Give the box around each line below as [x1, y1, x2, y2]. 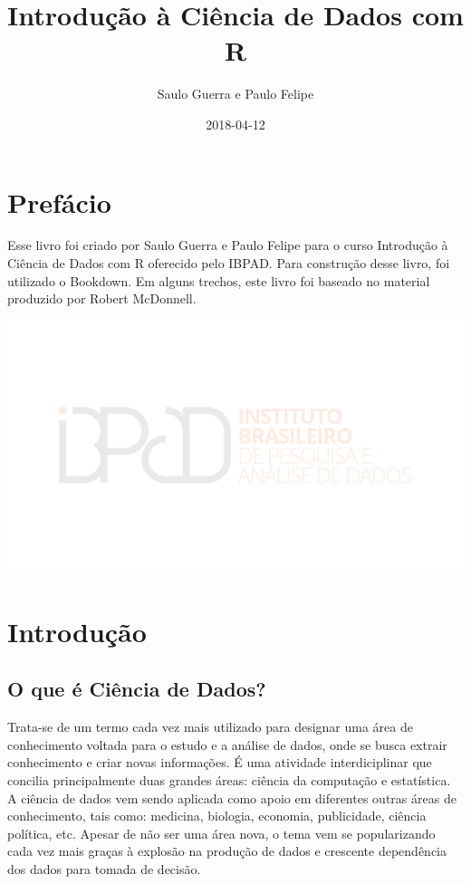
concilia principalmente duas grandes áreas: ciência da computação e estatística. [7, 771, 451, 790]
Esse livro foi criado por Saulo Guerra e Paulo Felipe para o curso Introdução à [7, 235, 448, 255]
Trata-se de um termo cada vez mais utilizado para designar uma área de [7, 717, 413, 736]
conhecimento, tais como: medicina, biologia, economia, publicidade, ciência [7, 806, 427, 825]
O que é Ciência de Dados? [7, 675, 266, 703]
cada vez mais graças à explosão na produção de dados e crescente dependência [7, 841, 447, 860]
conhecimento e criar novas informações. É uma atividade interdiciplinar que [7, 753, 432, 772]
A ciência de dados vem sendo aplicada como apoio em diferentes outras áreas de [7, 788, 457, 807]
